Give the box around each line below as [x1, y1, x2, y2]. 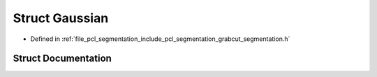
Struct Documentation [13, 53, 112, 65]
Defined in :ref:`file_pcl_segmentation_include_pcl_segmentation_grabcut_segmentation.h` [30, 35, 290, 43]
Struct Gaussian [13, 10, 109, 26]
